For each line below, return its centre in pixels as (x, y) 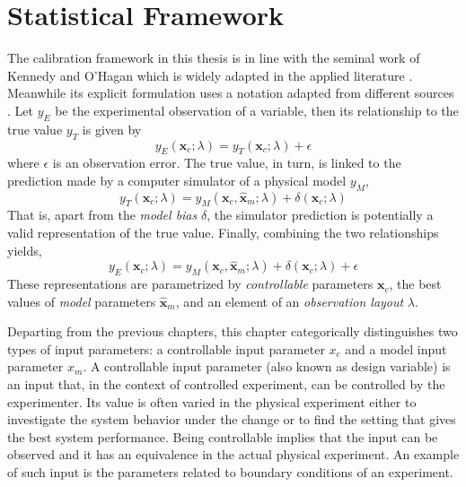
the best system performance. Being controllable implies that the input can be (223, 436)
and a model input (396, 348)
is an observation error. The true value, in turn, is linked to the (227, 163)
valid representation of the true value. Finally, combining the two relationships (223, 233)
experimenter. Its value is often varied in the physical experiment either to (212, 401)
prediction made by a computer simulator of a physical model (177, 180)
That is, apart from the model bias (102, 215)
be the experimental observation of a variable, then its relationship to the (257, 110)
